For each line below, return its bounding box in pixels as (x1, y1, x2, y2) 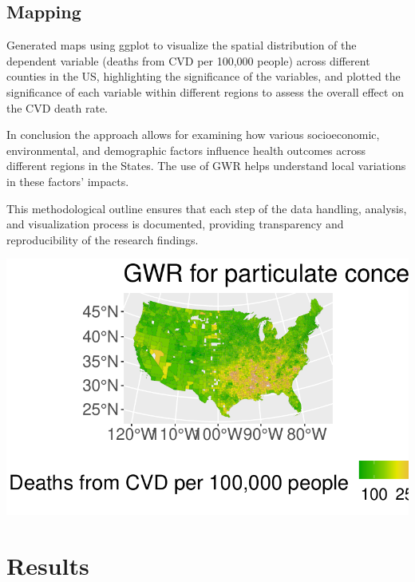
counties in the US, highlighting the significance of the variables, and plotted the (6, 68, 401, 85)
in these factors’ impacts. (6, 172, 129, 189)
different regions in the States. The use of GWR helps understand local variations (6, 157, 406, 174)
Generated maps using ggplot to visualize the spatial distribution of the (6, 37, 357, 53)
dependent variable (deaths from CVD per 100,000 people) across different (6, 52, 370, 69)
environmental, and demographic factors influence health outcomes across (6, 141, 366, 158)
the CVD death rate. (6, 99, 109, 116)
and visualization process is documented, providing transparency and (6, 216, 344, 232)
